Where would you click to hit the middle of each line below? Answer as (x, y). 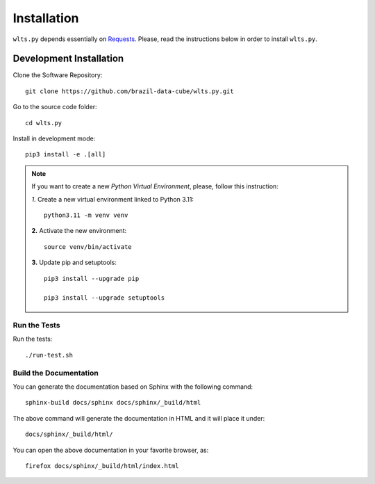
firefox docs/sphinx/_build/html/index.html (102, 466)
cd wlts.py (44, 123)
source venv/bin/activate (88, 247)
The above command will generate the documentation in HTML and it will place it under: (139, 418)
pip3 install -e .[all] (66, 154)
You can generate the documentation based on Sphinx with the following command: (133, 387)
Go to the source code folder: (55, 107)
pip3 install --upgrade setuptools (105, 298)
